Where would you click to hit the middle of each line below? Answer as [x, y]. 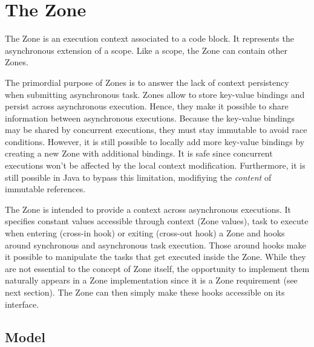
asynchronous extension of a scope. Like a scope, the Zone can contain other [146, 50]
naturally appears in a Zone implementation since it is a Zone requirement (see [151, 280]
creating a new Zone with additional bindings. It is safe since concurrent [139, 153]
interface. [22, 304]
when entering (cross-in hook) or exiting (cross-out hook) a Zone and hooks [145, 233]
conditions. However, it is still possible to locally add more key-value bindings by [155, 141]
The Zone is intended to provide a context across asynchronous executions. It [148, 209]
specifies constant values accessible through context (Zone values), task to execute [157, 221]
